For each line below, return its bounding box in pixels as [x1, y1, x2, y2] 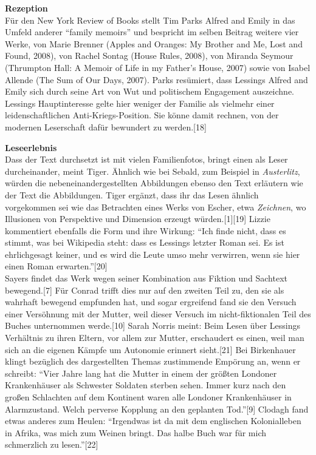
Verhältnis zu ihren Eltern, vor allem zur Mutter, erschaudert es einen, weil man [5, 331, 304, 344]
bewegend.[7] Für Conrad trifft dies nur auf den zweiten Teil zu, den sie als [5, 283, 284, 296]
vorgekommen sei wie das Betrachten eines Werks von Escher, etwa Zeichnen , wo [5, 200, 306, 213]
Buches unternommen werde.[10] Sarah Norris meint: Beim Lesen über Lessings [5, 319, 300, 332]
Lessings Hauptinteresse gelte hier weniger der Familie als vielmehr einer [5, 96, 275, 109]
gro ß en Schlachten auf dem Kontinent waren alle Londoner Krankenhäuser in [5, 391, 292, 403]
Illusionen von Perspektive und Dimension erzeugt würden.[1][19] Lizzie [5, 212, 270, 225]
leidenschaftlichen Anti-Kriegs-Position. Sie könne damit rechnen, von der [5, 109, 279, 121]
